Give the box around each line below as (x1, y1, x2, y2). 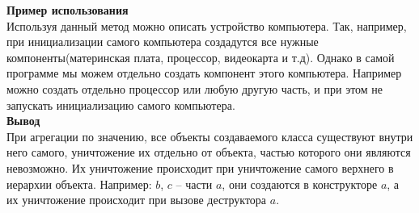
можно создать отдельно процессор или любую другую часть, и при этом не (6, 80, 383, 97)
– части (176, 175, 213, 192)
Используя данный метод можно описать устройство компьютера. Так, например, (6, 17, 407, 34)
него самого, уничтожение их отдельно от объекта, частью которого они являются (6, 144, 411, 161)
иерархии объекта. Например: (6, 175, 152, 192)
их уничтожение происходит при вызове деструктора (6, 191, 267, 208)
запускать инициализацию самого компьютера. (6, 96, 235, 113)
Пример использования (6, 2, 129, 18)
